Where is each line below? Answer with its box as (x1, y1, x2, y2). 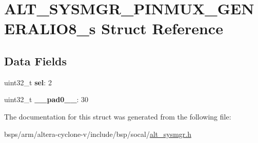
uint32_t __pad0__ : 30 (4, 94, 89, 105)
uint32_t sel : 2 (4, 77, 52, 87)
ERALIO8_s (4, 18, 96, 39)
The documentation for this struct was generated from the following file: (4, 111, 231, 122)
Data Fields (4, 53, 67, 68)
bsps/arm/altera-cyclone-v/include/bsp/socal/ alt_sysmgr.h (4, 128, 191, 139)
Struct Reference (101, 18, 223, 39)
